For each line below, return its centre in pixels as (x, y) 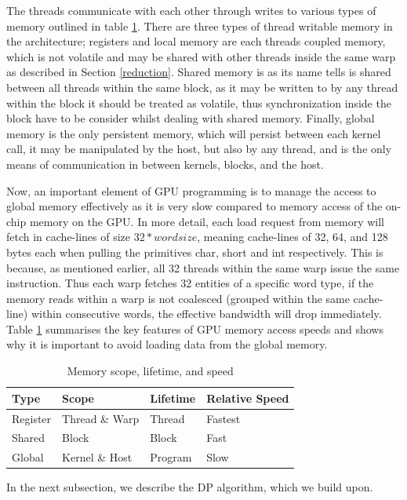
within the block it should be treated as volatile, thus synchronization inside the (199, 102)
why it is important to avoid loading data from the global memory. (167, 344)
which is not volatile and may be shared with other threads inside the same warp (201, 56)
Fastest (223, 418)
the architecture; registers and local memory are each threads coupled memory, (196, 41)
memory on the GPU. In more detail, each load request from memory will (207, 221)
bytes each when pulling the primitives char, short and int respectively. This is (195, 252)
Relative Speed (248, 398)
